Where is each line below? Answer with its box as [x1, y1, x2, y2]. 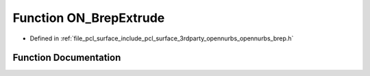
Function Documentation [12, 52, 121, 64]
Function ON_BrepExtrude [12, 10, 165, 25]
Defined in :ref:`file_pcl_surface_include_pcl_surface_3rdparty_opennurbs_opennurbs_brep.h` [29, 34, 294, 42]
